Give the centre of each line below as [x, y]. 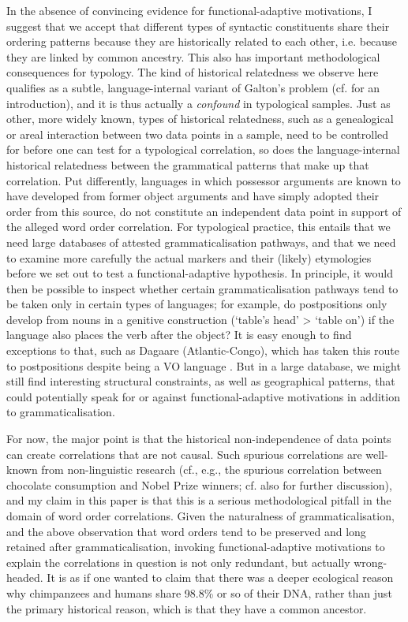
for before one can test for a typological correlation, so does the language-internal [203, 149]
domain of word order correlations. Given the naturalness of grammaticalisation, [200, 516]
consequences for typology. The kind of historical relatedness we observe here [193, 72]
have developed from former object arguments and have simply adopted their [193, 196]
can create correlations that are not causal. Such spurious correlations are [184, 454]
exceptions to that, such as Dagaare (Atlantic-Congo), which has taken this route [203, 350]
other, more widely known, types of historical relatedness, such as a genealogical [200, 119]
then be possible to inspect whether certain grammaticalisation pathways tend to [202, 288]
